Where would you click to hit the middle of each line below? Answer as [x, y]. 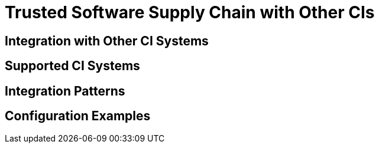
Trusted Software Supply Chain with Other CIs [190, 12]
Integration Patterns [65, 91]
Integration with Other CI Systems [107, 41]
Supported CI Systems [72, 66]
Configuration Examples [78, 116]
